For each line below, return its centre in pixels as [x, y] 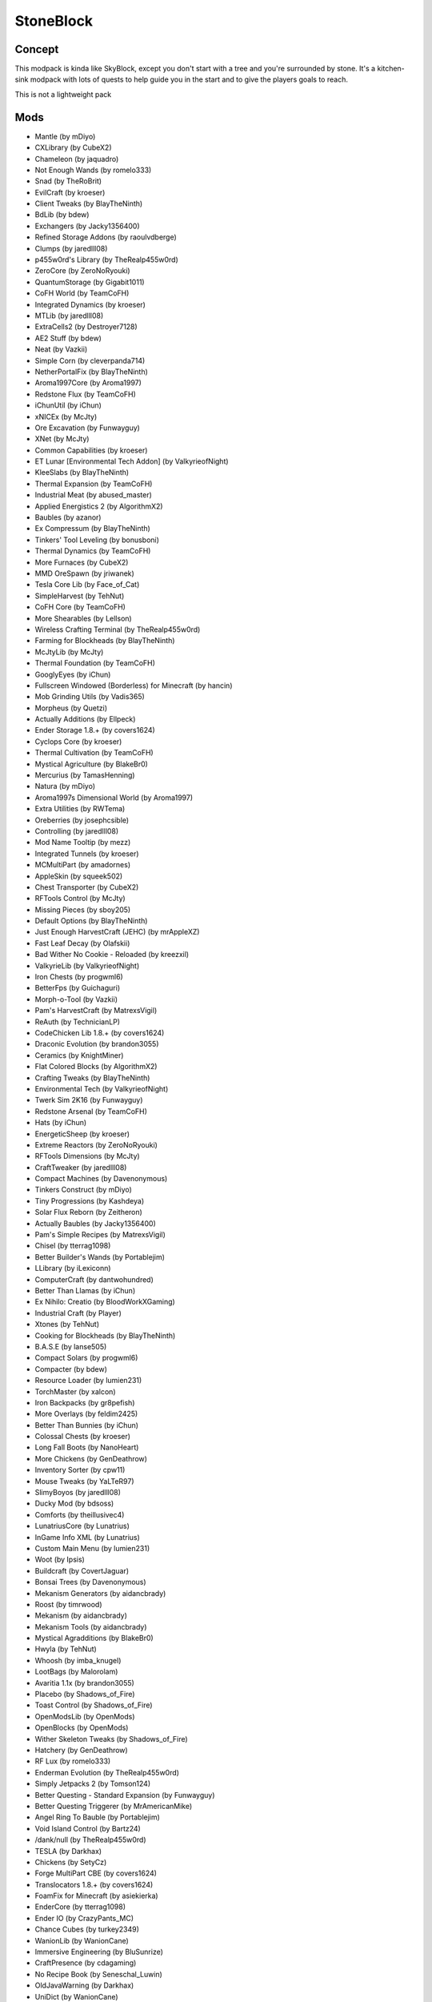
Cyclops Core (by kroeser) [78, 742]
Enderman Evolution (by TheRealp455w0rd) [107, 1772]
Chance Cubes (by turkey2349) [87, 1929]
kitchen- [391, 69]
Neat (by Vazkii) [61, 349]
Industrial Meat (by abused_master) [93, 495]
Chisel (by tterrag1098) [73, 1246]
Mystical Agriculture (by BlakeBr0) [91, 764]
